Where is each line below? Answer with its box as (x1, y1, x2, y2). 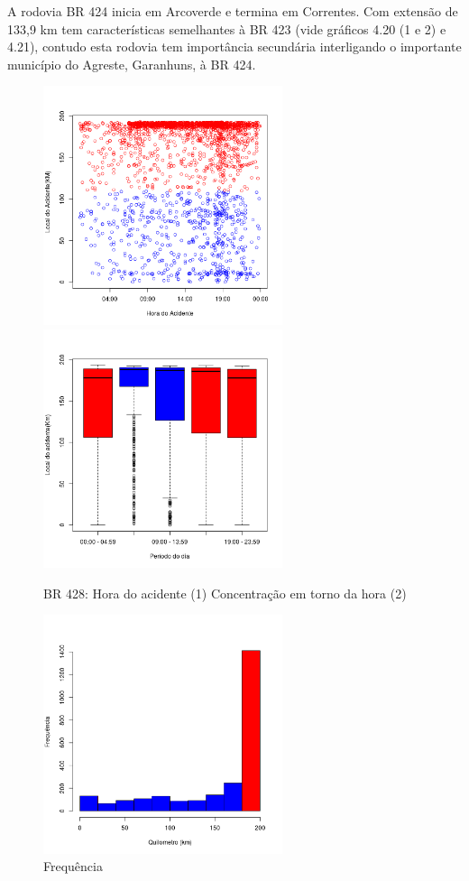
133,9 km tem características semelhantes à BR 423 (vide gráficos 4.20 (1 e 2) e (7, 19, 446, 38)
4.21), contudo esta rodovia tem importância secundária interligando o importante (7, 37, 462, 56)
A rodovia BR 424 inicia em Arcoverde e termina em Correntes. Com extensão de (7, 2, 458, 20)
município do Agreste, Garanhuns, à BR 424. (7, 54, 256, 73)
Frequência (43, 857, 103, 876)
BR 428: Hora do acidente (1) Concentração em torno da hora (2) (43, 583, 407, 602)
